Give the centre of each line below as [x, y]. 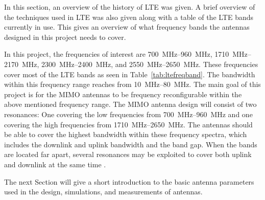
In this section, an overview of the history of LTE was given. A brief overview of [130, 7]
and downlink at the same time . [55, 164]
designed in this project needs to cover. [65, 37]
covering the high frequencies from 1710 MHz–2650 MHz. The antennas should [128, 124]
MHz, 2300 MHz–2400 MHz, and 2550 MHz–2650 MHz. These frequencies [140, 64]
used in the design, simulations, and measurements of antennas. [103, 192]
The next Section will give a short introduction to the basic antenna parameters [129, 181]
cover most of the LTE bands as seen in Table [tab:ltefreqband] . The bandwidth [130, 74]
